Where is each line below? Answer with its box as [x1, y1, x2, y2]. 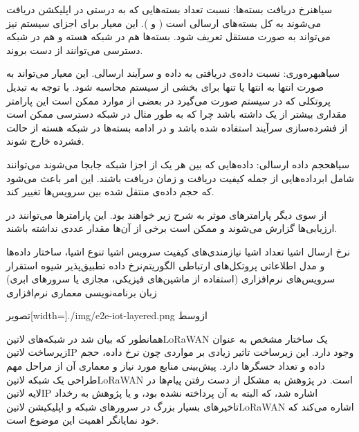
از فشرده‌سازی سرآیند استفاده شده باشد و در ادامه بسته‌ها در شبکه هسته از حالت [6, 120, 348, 134]
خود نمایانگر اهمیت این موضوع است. [6, 413, 159, 427]
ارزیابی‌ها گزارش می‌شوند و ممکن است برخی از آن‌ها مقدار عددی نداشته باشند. [6, 221, 338, 235]
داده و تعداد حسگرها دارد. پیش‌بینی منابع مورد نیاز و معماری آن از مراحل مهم [6, 359, 325, 373]
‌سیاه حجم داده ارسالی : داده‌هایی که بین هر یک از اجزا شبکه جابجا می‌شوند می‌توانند [6, 156, 350, 171]
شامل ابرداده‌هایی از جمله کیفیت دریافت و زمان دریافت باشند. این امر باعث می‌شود [6, 170, 354, 185]
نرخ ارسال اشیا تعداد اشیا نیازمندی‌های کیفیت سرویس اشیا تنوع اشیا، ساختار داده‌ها [6, 244, 351, 258]
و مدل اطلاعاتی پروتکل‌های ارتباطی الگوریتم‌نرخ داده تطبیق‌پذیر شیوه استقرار [6, 258, 325, 272]
